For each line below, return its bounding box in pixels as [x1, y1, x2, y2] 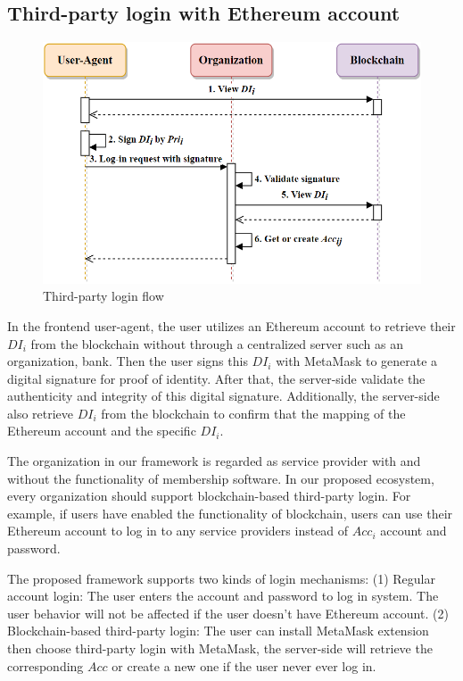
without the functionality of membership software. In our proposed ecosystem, [7, 469, 434, 487]
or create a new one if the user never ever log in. [112, 656, 376, 675]
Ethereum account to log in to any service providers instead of [7, 521, 349, 540]
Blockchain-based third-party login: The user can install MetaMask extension [7, 621, 429, 640]
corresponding [7, 656, 84, 675]
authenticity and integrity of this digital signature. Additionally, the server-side [7, 386, 440, 405]
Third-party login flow [43, 287, 164, 305]
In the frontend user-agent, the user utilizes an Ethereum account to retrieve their [7, 316, 456, 335]
